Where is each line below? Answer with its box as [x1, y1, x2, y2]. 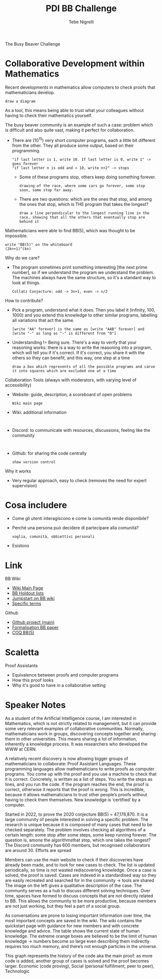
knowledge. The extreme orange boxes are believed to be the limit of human [5, 933, 157, 939]
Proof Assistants [5, 663, 38, 669]
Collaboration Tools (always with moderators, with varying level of [5, 377, 137, 383]
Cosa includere [5, 500, 67, 510]
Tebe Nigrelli [68, 19, 94, 25]
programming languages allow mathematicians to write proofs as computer [5, 766, 155, 772]
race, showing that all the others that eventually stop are [19, 215, 145, 220]
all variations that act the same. [12, 317, 74, 323]
